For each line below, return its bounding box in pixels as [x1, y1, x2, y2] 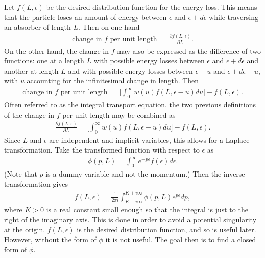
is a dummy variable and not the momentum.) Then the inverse [45, 168, 245, 179]
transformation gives [4, 178, 68, 189]
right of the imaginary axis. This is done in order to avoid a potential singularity [4, 214, 257, 225]
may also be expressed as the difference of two [117, 45, 261, 56]
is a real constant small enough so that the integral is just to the [46, 204, 248, 214]
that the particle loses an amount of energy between [4, 11, 167, 22]
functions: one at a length [4, 55, 84, 66]
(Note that [4, 168, 37, 179]
